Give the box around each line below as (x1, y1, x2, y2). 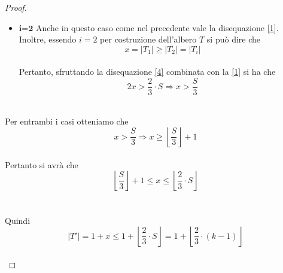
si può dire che (206, 33, 260, 45)
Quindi (5, 214, 31, 226)
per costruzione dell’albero (100, 33, 197, 45)
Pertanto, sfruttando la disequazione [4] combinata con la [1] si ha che (19, 65, 276, 78)
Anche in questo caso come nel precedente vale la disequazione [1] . (35, 21, 279, 34)
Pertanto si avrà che (5, 158, 78, 171)
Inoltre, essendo (19, 33, 77, 45)
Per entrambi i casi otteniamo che (5, 114, 129, 127)
